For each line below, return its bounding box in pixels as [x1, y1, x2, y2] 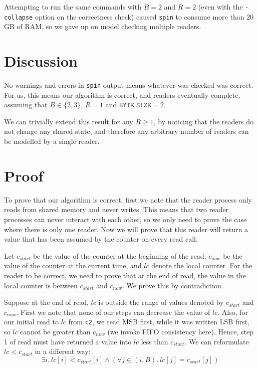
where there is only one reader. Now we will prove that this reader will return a [4, 224, 248, 234]
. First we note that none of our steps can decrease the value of [16, 306, 210, 317]
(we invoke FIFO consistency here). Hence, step [107, 326, 253, 336]
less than [141, 336, 168, 346]
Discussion [4, 51, 78, 71]
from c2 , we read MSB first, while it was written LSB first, [68, 316, 250, 327]
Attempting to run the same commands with [4, 2, 141, 12]
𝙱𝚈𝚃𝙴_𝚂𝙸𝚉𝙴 [119, 102, 151, 109]
